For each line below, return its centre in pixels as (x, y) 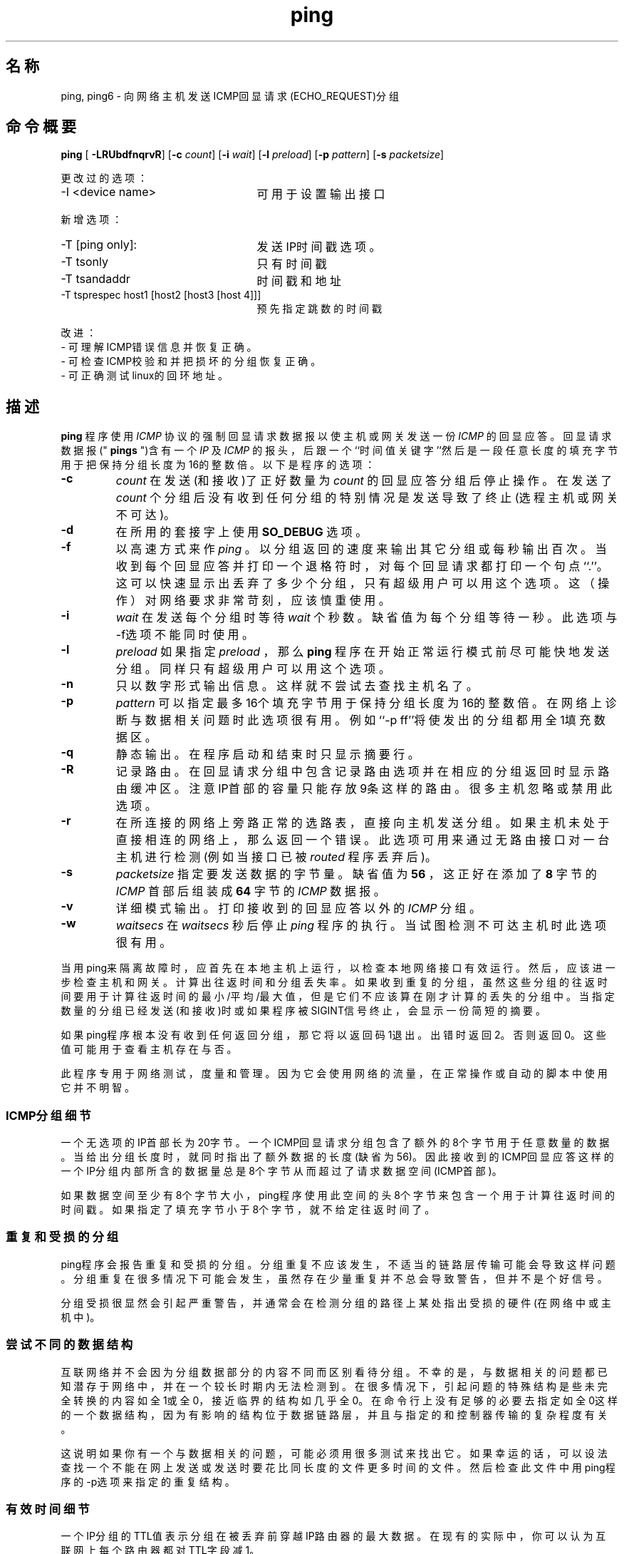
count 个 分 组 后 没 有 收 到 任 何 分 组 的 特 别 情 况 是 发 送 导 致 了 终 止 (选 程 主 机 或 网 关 (367, 498)
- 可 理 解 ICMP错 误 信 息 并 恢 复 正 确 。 (159, 347)
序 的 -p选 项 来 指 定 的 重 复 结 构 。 (148, 1481)
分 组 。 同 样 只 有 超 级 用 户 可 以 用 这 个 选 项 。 (253, 669)
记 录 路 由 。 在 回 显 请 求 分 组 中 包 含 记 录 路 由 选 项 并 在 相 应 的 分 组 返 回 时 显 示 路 (363, 772)
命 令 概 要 (41, 127)
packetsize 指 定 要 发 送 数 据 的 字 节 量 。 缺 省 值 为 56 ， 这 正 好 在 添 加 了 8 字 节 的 (356, 874)
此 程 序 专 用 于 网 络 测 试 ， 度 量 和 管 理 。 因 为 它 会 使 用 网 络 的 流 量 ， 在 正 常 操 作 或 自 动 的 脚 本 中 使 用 (334, 1074)
